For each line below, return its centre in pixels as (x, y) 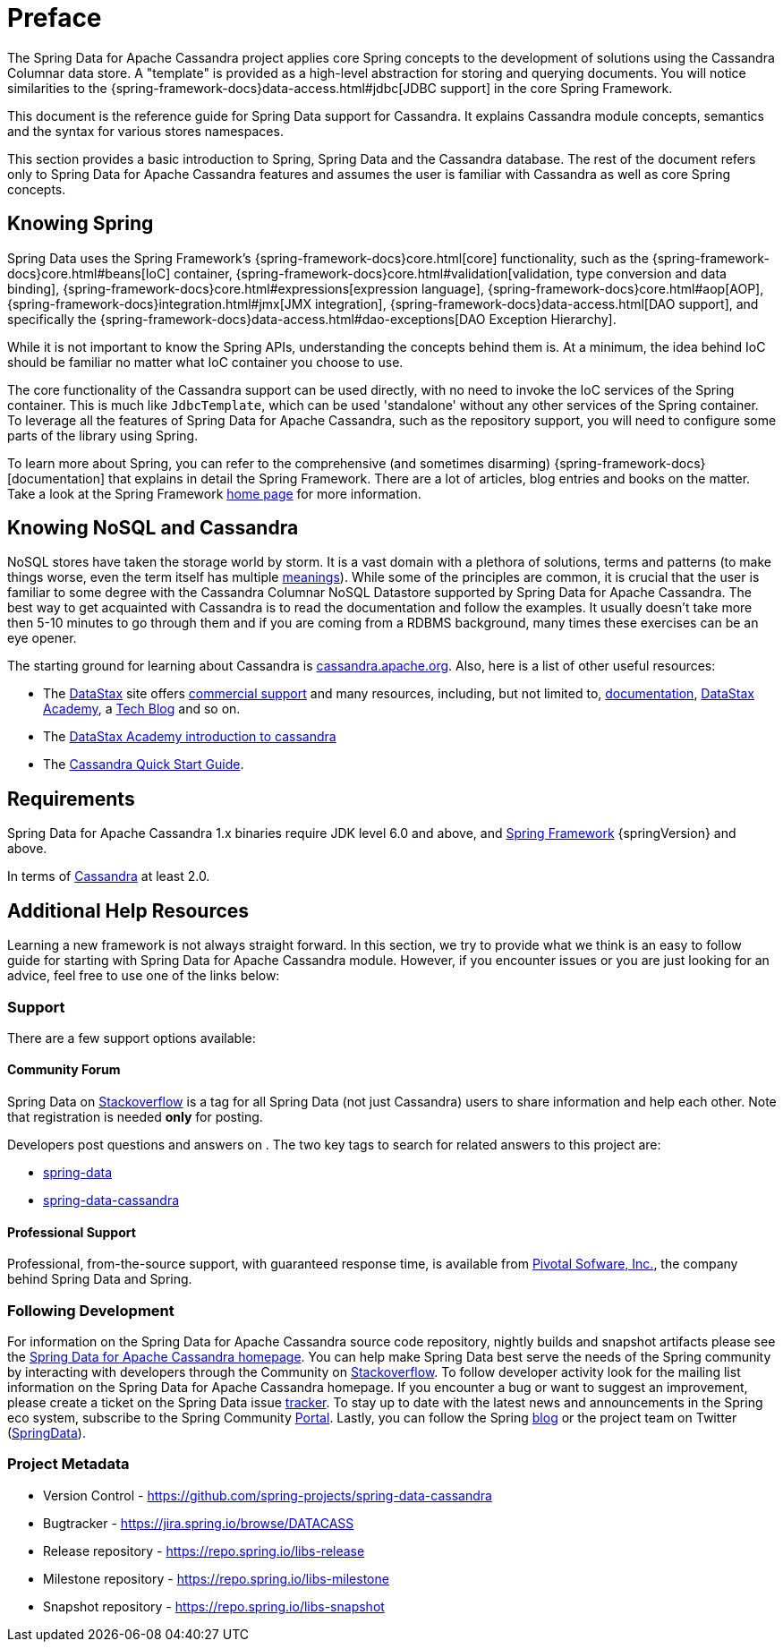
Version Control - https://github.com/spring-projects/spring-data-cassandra (268, 1495)
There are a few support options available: (132, 1038)
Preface (55, 18)
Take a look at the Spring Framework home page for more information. (214, 493)
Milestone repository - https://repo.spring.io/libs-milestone (216, 1578)
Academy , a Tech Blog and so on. (142, 709)
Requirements (71, 799)
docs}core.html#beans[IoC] (89, 273)
